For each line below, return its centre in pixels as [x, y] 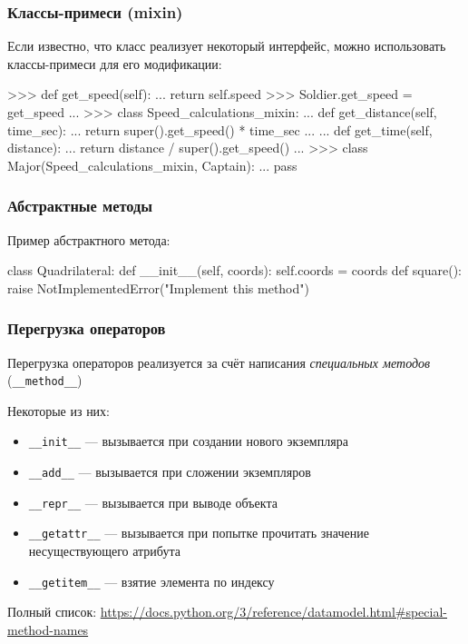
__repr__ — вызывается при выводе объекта [153, 502]
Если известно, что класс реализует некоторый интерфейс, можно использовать [227, 46]
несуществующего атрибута [104, 551]
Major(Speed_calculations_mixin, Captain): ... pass [152, 165]
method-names [48, 629]
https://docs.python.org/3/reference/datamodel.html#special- [274, 612]
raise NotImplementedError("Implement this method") [158, 287]
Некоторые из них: [59, 410]
